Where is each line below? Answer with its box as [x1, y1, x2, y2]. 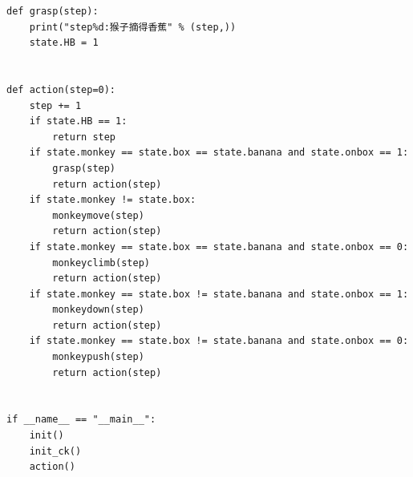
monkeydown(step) [52, 304, 144, 316]
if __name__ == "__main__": [6, 414, 156, 426]
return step [52, 131, 116, 143]
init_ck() [29, 445, 82, 457]
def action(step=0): [6, 83, 116, 95]
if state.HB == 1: [29, 115, 128, 127]
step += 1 [29, 99, 82, 111]
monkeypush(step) [52, 351, 144, 363]
